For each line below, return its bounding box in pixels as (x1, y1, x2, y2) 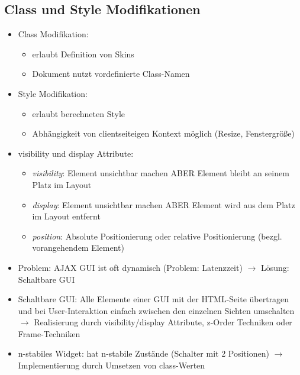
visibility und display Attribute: (18, 147, 134, 159)
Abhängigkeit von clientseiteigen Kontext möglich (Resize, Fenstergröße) (32, 127, 295, 140)
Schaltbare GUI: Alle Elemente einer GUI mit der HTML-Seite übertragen (18, 293, 289, 305)
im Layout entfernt (32, 210, 101, 222)
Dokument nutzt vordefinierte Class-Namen (32, 67, 190, 80)
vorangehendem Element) (32, 241, 124, 254)
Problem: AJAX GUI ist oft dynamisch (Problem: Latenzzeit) (18, 261, 243, 273)
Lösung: (260, 261, 289, 273)
